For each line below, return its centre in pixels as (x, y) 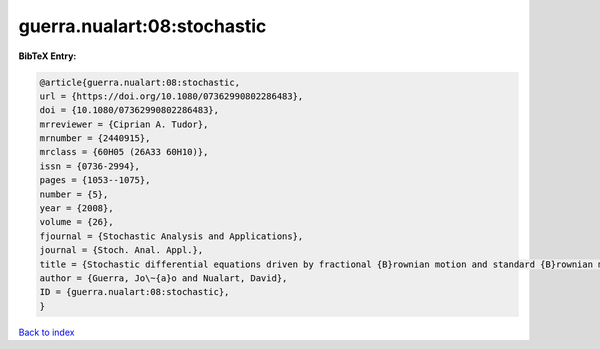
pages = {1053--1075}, (95, 180)
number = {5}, (74, 194)
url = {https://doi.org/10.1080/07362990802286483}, (171, 96)
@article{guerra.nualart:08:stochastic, (139, 82)
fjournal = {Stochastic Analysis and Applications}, (171, 236)
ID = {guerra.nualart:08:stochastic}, (134, 292)
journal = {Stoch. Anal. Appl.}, (121, 250)
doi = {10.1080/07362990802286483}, (129, 110)
